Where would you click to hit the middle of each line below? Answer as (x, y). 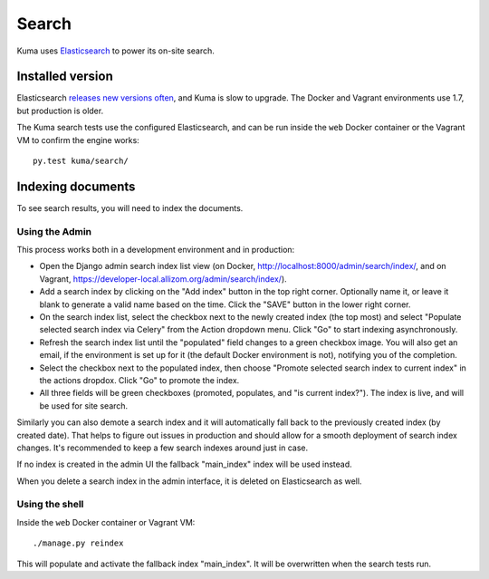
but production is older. (60, 111)
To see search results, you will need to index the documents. (130, 207)
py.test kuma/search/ (81, 161)
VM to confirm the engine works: (78, 140)
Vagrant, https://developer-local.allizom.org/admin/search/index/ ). (163, 279)
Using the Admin (54, 231)
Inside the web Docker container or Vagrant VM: (106, 522)
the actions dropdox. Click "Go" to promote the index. (139, 380)
